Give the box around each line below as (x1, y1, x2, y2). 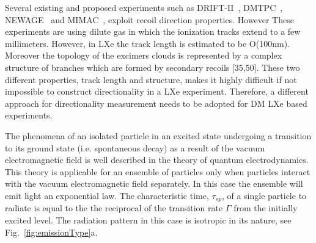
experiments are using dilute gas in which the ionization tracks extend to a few (5, 25, 301, 38)
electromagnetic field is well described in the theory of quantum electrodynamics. (5, 153, 309, 166)
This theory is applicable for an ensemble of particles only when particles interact (5, 165, 310, 178)
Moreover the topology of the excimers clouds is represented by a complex (5, 49, 282, 62)
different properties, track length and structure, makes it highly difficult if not (5, 73, 297, 85)
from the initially (233, 201, 298, 214)
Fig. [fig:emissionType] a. (5, 225, 98, 238)
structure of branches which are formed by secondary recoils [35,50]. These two (5, 60, 300, 73)
